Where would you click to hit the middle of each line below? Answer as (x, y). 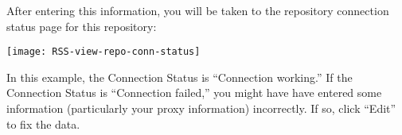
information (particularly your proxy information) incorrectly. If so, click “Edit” (201, 108)
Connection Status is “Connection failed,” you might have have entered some (194, 93)
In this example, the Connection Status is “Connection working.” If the (180, 77)
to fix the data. (43, 123)
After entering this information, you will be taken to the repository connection (198, 10)
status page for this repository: (82, 26)
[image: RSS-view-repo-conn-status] (103, 52)
